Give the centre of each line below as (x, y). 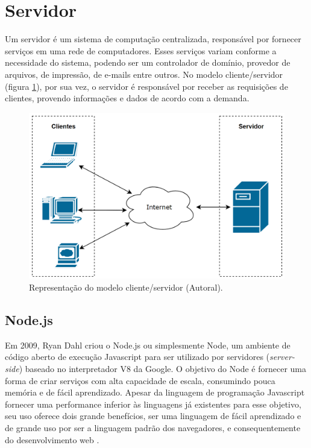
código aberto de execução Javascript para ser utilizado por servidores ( (137, 357)
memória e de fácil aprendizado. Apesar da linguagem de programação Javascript (155, 392)
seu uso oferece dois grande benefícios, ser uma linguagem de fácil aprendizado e (153, 416)
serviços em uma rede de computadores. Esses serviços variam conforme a (141, 50)
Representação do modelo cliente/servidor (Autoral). (126, 287)
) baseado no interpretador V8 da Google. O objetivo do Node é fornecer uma (163, 369)
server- (282, 357)
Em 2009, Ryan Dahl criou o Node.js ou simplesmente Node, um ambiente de (148, 345)
